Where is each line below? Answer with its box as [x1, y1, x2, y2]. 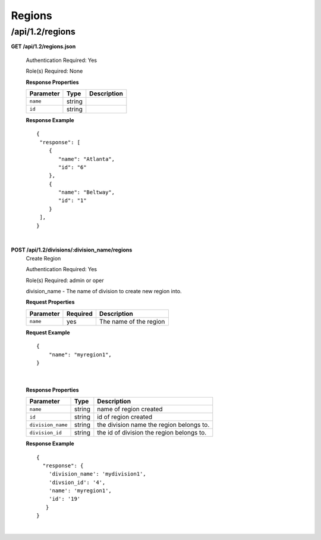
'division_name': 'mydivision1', [48, 471, 147, 477]
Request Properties [26, 299, 75, 306]
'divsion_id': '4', [48, 479, 106, 486]
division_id [29, 429, 62, 436]
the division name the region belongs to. [97, 421, 210, 429]
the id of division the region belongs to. [97, 429, 207, 437]
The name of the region [99, 317, 165, 325]
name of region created [97, 405, 163, 414]
